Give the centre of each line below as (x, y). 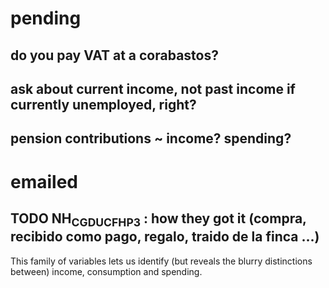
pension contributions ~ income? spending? (151, 138)
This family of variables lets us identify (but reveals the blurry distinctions (161, 261)
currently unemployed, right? (103, 104)
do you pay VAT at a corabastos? (114, 55)
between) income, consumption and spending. (106, 271)
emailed (44, 181)
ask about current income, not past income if (153, 88)
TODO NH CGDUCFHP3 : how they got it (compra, (158, 220)
